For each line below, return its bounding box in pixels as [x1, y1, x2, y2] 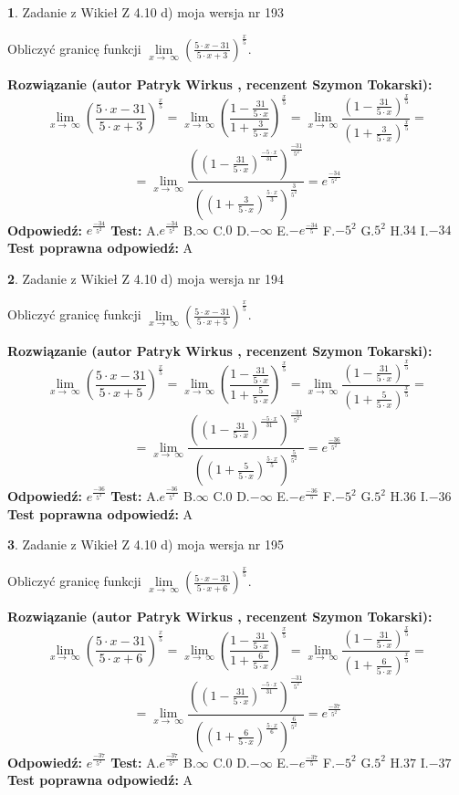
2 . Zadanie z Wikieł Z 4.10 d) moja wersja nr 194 [7, 268, 285, 288]
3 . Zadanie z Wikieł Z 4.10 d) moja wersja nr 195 [7, 535, 285, 554]
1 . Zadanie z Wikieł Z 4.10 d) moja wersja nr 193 [7, 3, 285, 21]
